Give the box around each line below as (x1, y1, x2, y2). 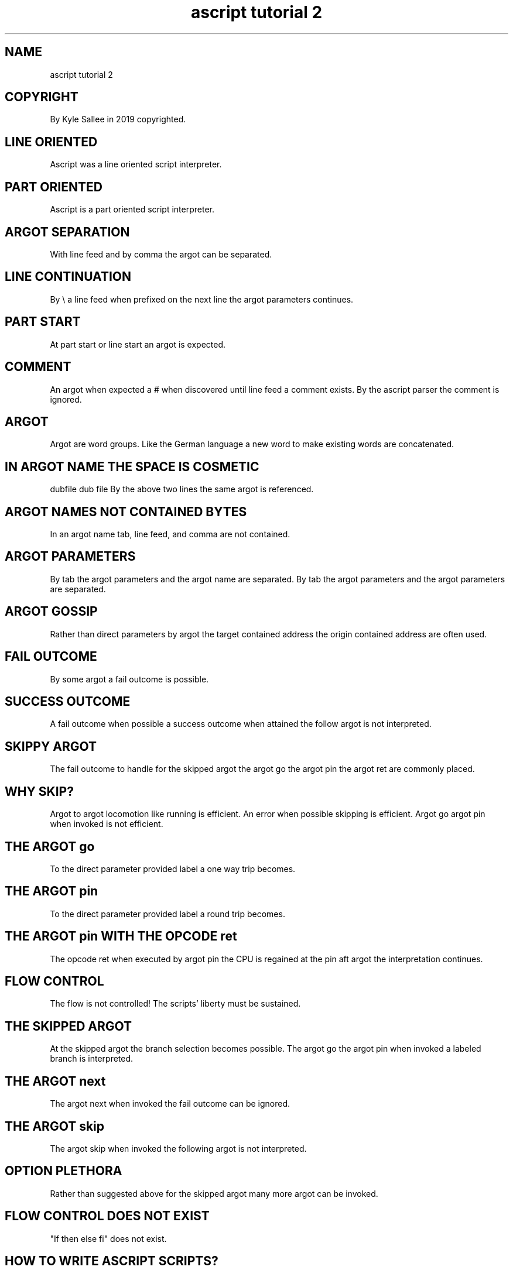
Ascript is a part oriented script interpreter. (50, 204, 214, 215)
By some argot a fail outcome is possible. (50, 674, 209, 684)
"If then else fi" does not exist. (50, 1233, 167, 1244)
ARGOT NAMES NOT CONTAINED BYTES (5, 504, 247, 519)
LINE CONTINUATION (5, 269, 132, 284)
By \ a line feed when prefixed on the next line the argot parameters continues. (50, 294, 354, 304)
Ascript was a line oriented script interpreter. (50, 159, 222, 170)
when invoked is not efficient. (50, 819, 163, 829)
